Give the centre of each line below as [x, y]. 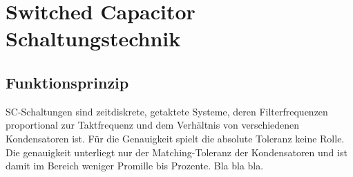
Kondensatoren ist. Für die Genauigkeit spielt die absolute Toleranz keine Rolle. [175, 138]
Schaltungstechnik [93, 38]
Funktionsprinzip [67, 82]
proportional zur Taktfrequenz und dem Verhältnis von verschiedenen [153, 125]
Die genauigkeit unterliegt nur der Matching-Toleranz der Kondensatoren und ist [176, 152]
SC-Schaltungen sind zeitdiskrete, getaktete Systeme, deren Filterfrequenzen [167, 111]
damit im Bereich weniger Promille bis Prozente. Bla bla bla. [135, 166]
